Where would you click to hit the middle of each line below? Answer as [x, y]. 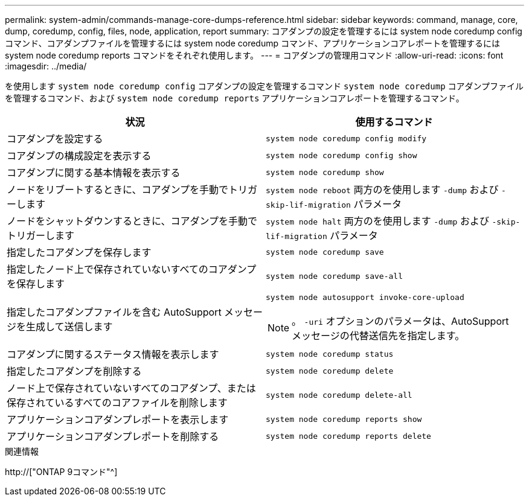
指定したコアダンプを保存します [79, 252]
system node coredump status [330, 354]
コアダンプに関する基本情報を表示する [94, 173]
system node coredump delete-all [339, 395]
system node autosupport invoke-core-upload [365, 297]
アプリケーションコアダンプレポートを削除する [113, 436]
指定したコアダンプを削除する [74, 371]
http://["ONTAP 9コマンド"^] [61, 472]
